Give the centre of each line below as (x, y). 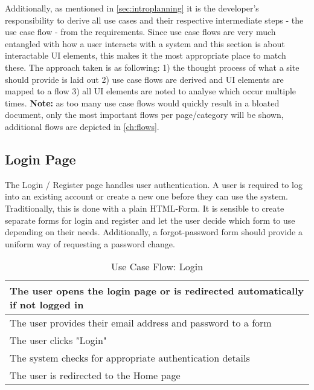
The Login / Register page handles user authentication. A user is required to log (154, 184)
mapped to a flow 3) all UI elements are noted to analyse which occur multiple (151, 91)
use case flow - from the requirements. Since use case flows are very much (140, 32)
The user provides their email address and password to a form (141, 323)
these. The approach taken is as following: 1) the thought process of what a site (152, 67)
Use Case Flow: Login (157, 267)
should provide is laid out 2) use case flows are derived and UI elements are (144, 79)
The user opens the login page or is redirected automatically (157, 291)
